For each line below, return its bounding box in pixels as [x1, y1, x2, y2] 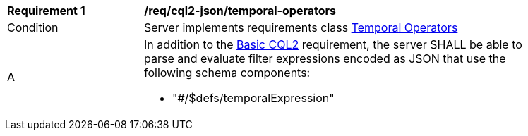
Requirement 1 [7, 4, 85, 18]
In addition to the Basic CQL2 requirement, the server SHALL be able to [144, 37, 522, 51]
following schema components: [144, 66, 311, 80]
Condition [7, 20, 59, 35]
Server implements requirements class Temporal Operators [144, 20, 458, 35]
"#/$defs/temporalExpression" [172, 91, 335, 105]
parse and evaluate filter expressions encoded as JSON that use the [144, 51, 506, 66]
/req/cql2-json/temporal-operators [144, 4, 336, 18]
